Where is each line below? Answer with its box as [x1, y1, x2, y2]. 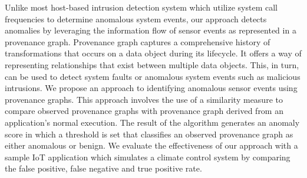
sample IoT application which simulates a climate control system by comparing [5, 150, 291, 163]
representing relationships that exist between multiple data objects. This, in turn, [5, 58, 299, 70]
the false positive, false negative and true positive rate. [5, 162, 202, 174]
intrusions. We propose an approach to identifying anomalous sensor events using [5, 82, 298, 94]
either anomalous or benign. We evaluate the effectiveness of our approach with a [5, 139, 298, 152]
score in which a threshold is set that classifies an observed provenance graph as [5, 127, 293, 140]
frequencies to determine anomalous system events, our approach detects [5, 12, 267, 25]
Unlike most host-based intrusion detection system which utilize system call [5, 1, 278, 13]
